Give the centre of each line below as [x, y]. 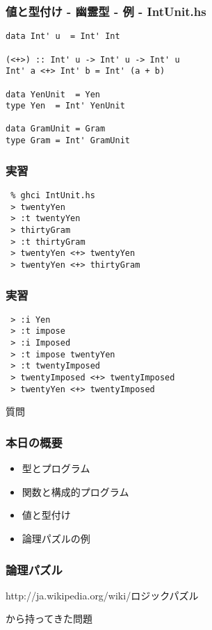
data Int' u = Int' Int [63, 37]
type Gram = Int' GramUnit [68, 141]
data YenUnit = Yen [53, 94]
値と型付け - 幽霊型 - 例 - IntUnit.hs [106, 11]
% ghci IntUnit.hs [53, 195]
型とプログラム [56, 468]
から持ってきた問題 [49, 619]
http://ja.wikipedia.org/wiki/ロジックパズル [102, 595]
